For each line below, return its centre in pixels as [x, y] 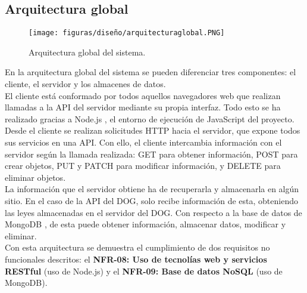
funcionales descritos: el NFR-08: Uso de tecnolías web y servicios [136, 259]
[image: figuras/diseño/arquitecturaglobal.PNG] [127, 33]
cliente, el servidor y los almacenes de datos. [85, 84]
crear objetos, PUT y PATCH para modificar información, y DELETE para [143, 166]
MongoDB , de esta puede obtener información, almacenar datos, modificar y [145, 224]
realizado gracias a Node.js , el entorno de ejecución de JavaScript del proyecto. [150, 118]
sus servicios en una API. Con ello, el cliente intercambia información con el [143, 142]
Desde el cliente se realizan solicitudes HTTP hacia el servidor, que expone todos [153, 130]
